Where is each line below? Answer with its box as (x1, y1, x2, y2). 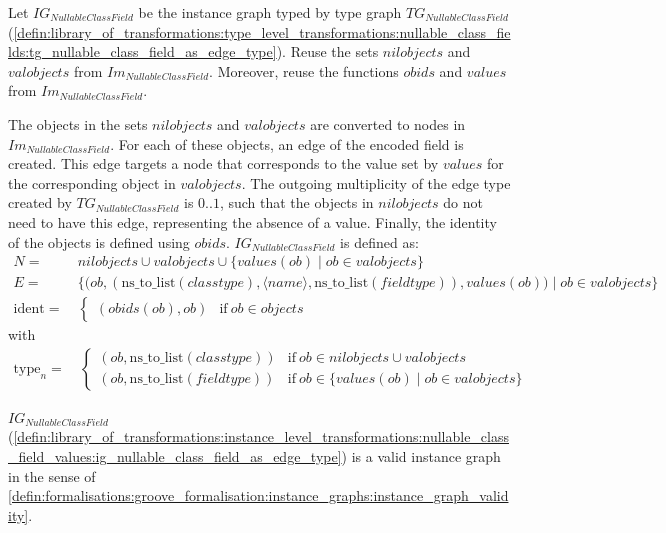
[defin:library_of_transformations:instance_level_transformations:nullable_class (13, 426, 509, 447)
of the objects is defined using (8, 231, 190, 252)
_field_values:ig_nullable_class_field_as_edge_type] (8, 446, 342, 467)
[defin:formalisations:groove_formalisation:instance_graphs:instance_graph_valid (8, 485, 509, 506)
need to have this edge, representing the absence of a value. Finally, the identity (8, 211, 497, 232)
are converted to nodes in (310, 113, 466, 134)
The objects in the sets (8, 113, 148, 134)
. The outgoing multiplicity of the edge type (241, 172, 511, 193)
